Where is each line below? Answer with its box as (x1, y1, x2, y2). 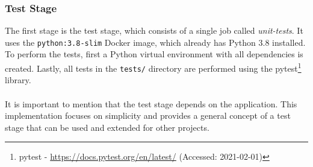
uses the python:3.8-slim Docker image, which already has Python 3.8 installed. (5, 36, 306, 48)
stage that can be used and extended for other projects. (5, 121, 209, 133)
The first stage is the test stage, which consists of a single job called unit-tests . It (5, 24, 303, 37)
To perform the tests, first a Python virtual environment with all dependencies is (5, 48, 303, 60)
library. (5, 74, 31, 86)
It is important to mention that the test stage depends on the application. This (5, 97, 297, 110)
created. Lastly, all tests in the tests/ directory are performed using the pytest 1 (5, 60, 302, 74)
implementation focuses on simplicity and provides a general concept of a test (5, 109, 291, 122)
